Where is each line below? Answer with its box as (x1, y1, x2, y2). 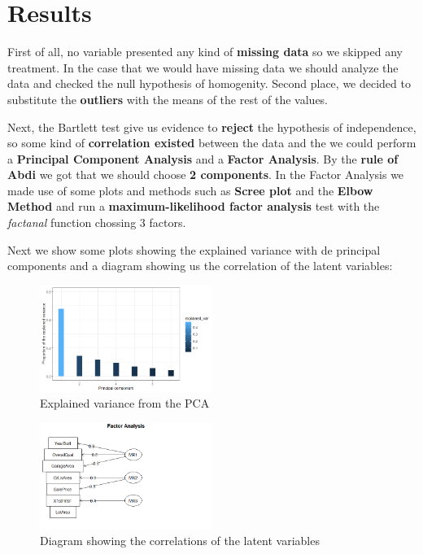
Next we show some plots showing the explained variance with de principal (7, 241, 381, 258)
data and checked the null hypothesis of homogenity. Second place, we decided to (7, 75, 411, 92)
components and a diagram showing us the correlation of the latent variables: (7, 257, 393, 274)
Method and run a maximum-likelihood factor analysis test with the (7, 198, 380, 215)
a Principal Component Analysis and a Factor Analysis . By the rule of (7, 150, 399, 167)
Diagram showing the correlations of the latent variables (40, 532, 320, 549)
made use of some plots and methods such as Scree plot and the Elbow (7, 181, 373, 198)
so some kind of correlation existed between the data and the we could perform (7, 134, 416, 151)
